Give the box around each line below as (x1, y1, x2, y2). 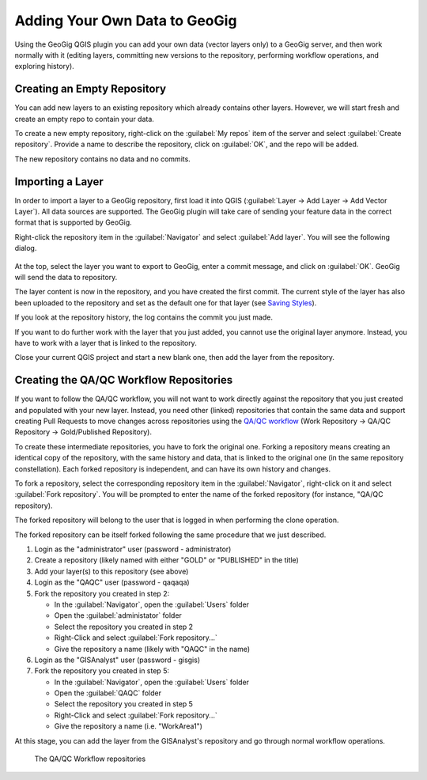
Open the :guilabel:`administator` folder (54, 611, 182, 620)
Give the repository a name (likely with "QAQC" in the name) (54, 644, 251, 653)
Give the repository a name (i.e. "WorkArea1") (54, 721, 203, 731)
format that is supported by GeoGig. (14, 218, 132, 227)
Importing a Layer (14, 175, 104, 188)
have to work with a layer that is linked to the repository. (14, 339, 197, 347)
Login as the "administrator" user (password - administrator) (34, 544, 232, 554)
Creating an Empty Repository (14, 82, 166, 96)
